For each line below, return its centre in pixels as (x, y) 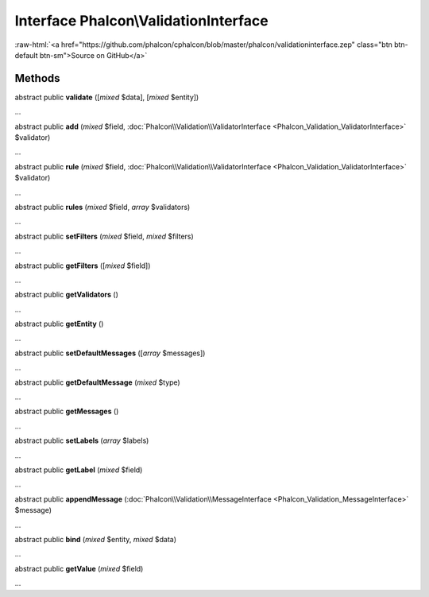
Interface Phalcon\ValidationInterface (142, 21)
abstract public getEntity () (59, 324)
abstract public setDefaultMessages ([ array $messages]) (110, 353)
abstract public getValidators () (67, 295)
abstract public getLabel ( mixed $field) (79, 470)
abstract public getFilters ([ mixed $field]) (83, 266)
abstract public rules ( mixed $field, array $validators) (102, 207)
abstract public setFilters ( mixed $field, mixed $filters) (104, 236)
